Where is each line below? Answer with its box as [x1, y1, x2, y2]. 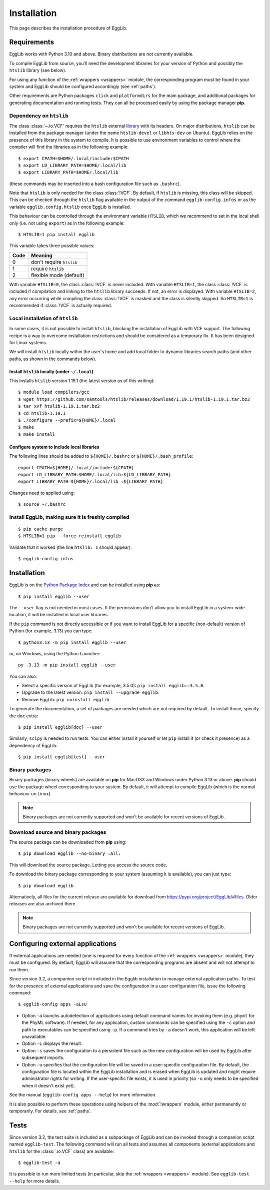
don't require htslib [30, 258, 77, 265]
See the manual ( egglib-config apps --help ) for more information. [9, 1092, 157, 1098]
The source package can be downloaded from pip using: [9, 839, 126, 845]
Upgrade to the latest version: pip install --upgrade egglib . [21, 689, 159, 695]
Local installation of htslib [9, 315, 78, 322]
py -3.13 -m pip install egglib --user [18, 662, 116, 668]
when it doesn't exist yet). [21, 1082, 75, 1088]
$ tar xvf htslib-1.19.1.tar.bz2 [18, 403, 100, 409]
